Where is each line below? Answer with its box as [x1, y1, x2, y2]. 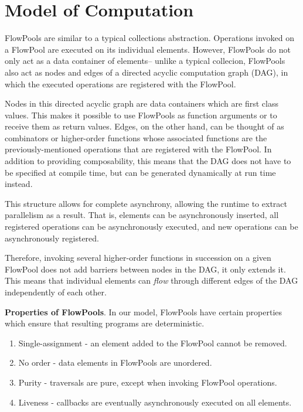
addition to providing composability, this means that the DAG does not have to [5, 155, 291, 167]
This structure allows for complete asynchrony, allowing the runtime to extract [5, 197, 287, 209]
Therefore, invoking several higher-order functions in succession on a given [5, 251, 271, 264]
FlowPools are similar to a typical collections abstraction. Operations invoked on [5, 32, 295, 44]
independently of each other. [5, 286, 107, 298]
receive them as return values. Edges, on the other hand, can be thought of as [5, 120, 284, 132]
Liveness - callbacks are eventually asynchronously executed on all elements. [18, 396, 292, 408]
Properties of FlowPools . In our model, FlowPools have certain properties [5, 305, 282, 318]
